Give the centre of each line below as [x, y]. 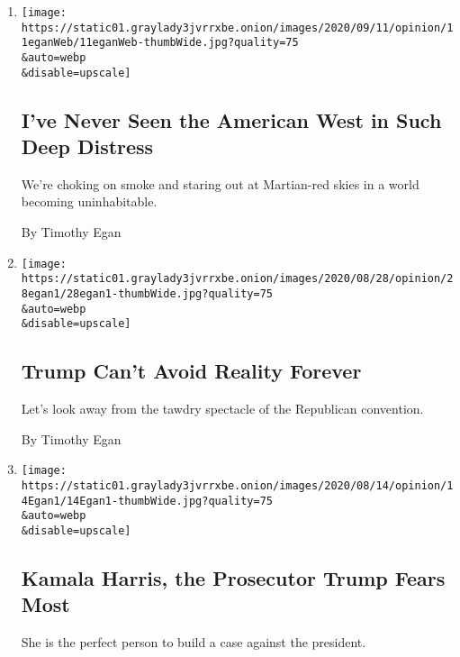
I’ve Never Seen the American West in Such [231, 119]
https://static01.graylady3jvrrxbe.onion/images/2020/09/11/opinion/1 [237, 27]
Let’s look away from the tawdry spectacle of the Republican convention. [222, 409]
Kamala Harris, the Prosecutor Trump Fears [233, 578]
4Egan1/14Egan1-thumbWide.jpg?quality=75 [147, 501]
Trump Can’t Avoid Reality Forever [191, 371]
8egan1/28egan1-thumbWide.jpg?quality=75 [147, 293]
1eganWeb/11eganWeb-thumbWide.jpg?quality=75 [160, 43]
